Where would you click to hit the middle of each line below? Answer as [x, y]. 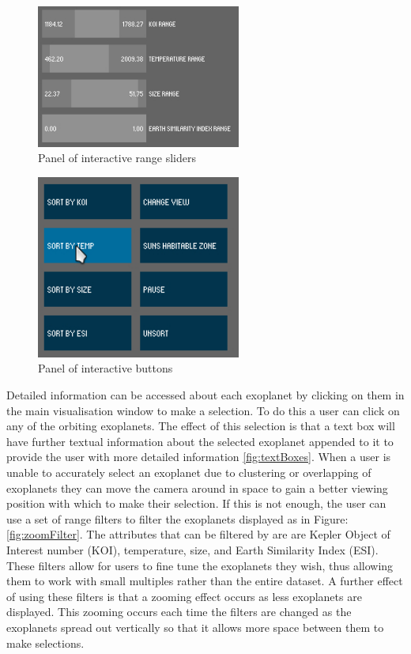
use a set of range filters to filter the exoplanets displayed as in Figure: [177, 518]
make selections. [45, 643]
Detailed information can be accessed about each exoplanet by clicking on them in [205, 395]
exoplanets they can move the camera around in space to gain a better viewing [197, 488]
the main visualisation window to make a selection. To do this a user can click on [203, 410]
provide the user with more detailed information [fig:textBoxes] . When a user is [199, 457]
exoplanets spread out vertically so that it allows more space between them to [195, 627]
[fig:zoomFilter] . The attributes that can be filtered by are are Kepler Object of [198, 534]
